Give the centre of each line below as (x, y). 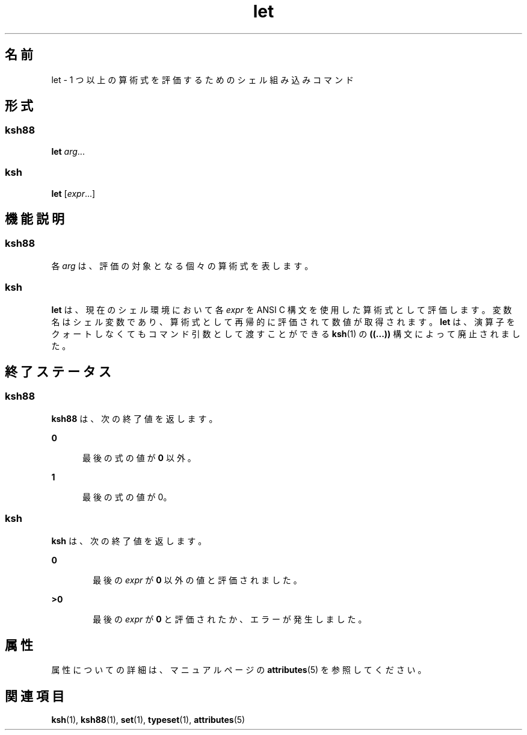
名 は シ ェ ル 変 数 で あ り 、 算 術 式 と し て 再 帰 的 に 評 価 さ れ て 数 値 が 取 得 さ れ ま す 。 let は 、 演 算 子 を (283, 321)
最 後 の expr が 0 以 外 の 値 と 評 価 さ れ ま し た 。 (197, 580)
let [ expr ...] (73, 193)
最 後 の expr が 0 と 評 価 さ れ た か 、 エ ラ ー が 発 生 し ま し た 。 (230, 619)
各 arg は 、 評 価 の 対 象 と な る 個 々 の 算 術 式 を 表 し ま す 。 (182, 265)
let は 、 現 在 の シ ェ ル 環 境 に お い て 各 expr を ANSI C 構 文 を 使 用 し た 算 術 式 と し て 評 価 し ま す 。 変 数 (282, 309)
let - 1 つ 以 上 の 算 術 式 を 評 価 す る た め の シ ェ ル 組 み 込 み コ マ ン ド (202, 79)
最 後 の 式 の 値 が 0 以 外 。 (139, 457)
